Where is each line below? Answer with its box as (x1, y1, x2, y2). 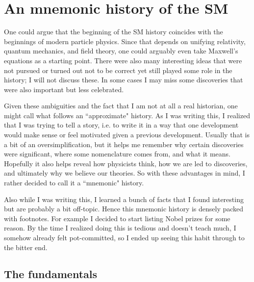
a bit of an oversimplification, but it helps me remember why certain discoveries (4, 139, 244, 149)
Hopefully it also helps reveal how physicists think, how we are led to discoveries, (4, 158, 248, 168)
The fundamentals (4, 266, 97, 281)
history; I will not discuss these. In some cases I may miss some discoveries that (4, 75, 243, 85)
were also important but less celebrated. (4, 84, 124, 94)
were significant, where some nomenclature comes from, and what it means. (4, 149, 231, 159)
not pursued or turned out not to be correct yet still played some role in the (4, 65, 232, 75)
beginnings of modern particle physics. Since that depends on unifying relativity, (4, 36, 246, 46)
